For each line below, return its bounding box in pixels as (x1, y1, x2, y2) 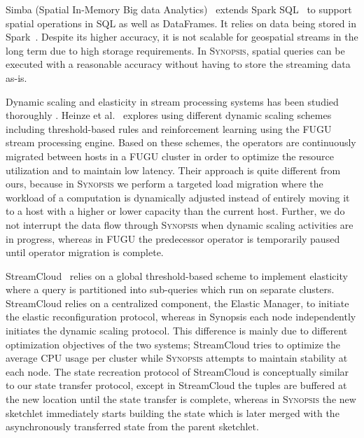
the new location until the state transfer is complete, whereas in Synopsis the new (6, 392, 356, 407)
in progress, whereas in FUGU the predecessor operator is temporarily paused (6, 231, 340, 246)
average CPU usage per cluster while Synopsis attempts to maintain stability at (6, 351, 348, 365)
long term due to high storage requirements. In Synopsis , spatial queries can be (6, 43, 345, 57)
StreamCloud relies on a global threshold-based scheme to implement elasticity (6, 268, 348, 283)
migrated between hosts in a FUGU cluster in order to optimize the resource (6, 148, 335, 163)
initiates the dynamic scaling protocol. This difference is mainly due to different (6, 323, 348, 338)
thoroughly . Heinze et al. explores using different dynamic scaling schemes (6, 108, 332, 122)
